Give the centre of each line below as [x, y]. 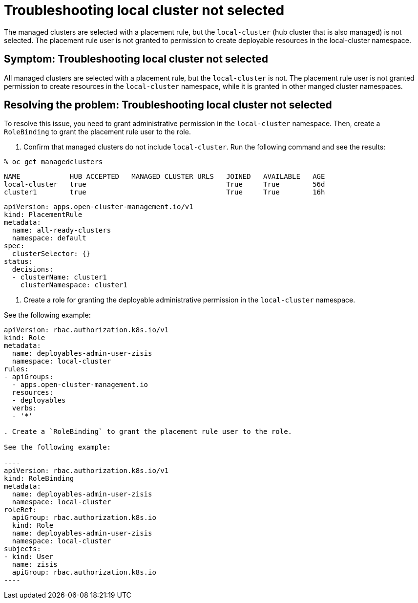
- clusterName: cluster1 [59, 277]
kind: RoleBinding [39, 479]
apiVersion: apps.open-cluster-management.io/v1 [99, 207]
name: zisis [35, 565]
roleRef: [21, 510]
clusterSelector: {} [51, 254]
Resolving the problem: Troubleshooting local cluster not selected [168, 105]
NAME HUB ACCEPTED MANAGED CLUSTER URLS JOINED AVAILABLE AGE [165, 177]
